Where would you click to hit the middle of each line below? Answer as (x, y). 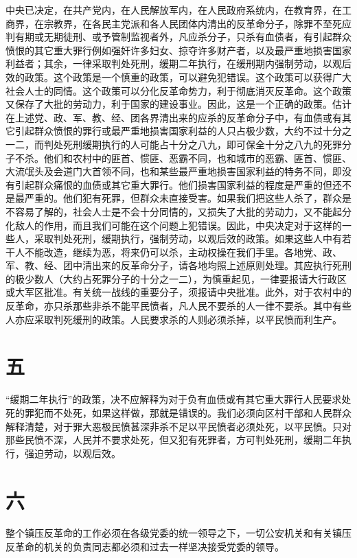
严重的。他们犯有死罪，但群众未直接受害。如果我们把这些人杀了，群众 (183, 198)
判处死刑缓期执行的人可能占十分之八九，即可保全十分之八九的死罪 (193, 144)
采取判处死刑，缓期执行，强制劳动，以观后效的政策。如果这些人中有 (188, 239)
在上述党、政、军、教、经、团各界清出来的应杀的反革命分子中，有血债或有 (174, 117)
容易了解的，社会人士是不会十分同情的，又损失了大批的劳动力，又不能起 (178, 211)
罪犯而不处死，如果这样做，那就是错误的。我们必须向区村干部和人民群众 (188, 412)
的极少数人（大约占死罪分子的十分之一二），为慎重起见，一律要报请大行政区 (176, 278)
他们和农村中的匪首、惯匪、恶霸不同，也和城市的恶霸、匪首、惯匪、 (197, 158)
